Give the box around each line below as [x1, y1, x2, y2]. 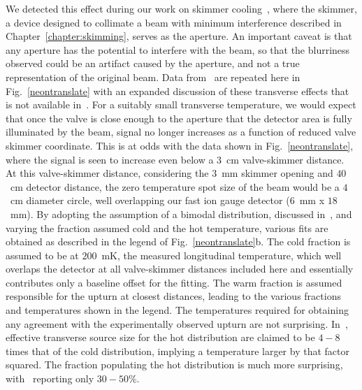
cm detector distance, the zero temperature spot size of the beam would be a [10, 179, 340, 194]
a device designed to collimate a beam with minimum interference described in [6, 15, 342, 29]
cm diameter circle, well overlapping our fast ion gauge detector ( [10, 193, 290, 208]
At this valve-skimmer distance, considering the [6, 166, 209, 180]
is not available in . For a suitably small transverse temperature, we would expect [6, 97, 356, 112]
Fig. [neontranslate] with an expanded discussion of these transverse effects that [6, 83, 349, 98]
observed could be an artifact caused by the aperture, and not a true [6, 56, 300, 71]
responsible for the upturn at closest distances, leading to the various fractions [6, 289, 341, 303]
